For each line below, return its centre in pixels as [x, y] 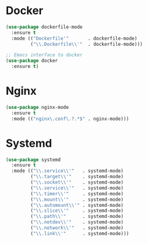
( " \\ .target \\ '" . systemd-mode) [77, 177]
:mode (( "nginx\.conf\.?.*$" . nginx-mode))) [70, 119]
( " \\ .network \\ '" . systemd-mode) [77, 228]
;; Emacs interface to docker [44, 55]
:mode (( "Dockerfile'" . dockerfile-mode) [74, 38]
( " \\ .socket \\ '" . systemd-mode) [77, 182]
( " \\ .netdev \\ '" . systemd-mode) [77, 222]
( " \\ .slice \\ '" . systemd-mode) [77, 211]
